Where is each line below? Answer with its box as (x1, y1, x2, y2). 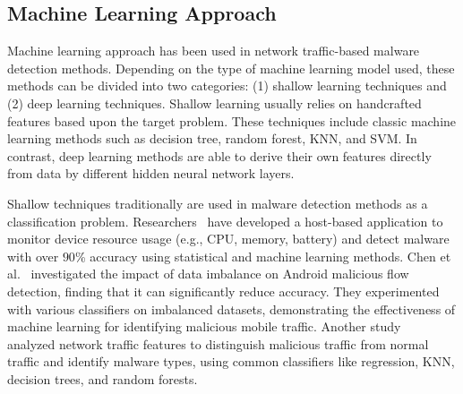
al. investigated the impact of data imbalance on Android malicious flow (7, 264, 409, 283)
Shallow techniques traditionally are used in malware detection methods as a (7, 193, 428, 212)
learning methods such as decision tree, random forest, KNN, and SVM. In (7, 129, 417, 148)
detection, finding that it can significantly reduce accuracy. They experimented (7, 281, 440, 300)
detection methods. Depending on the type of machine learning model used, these (7, 58, 455, 77)
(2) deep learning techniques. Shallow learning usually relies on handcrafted (7, 93, 422, 112)
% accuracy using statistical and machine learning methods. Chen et (74, 246, 451, 265)
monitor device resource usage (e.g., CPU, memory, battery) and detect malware (7, 229, 450, 248)
